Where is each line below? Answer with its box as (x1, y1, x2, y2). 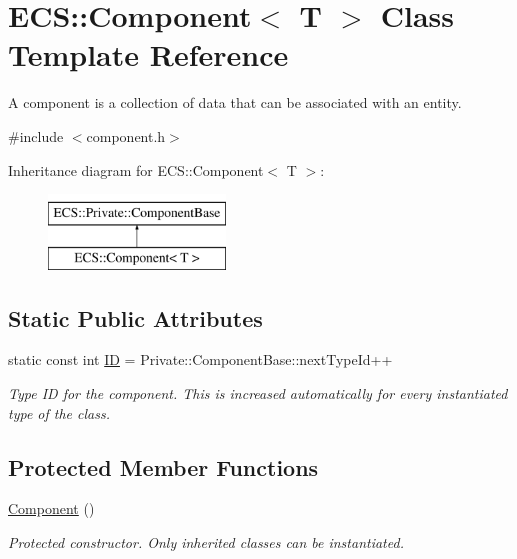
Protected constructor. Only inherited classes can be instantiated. (8, 532, 404, 553)
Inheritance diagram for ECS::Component (8, 159, 264, 180)
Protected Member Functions (8, 451, 319, 482)
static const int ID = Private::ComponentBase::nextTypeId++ (8, 349, 393, 370)
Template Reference (8, 34, 289, 75)
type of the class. (8, 402, 110, 423)
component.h (86, 125, 166, 146)
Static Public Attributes (8, 302, 263, 333)
